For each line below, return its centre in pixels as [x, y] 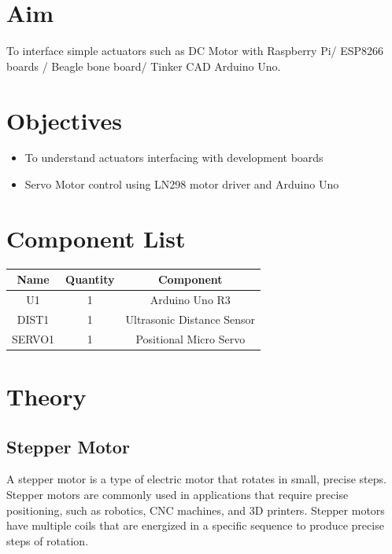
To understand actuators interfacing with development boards [174, 158]
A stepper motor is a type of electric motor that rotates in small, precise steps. [196, 479]
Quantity [90, 279]
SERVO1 [33, 338]
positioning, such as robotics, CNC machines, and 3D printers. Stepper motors [196, 510]
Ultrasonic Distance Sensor [190, 319]
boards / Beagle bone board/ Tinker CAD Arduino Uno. [144, 66]
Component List [96, 238]
